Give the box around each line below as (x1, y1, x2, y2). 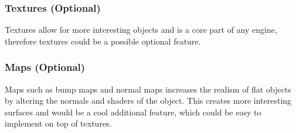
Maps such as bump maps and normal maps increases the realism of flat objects (5, 83, 291, 95)
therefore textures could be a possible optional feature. (5, 35, 201, 47)
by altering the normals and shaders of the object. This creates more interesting (5, 94, 292, 107)
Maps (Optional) (5, 60, 86, 74)
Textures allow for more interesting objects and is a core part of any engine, (5, 23, 277, 36)
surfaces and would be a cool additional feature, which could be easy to (5, 105, 261, 118)
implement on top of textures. (5, 117, 112, 129)
